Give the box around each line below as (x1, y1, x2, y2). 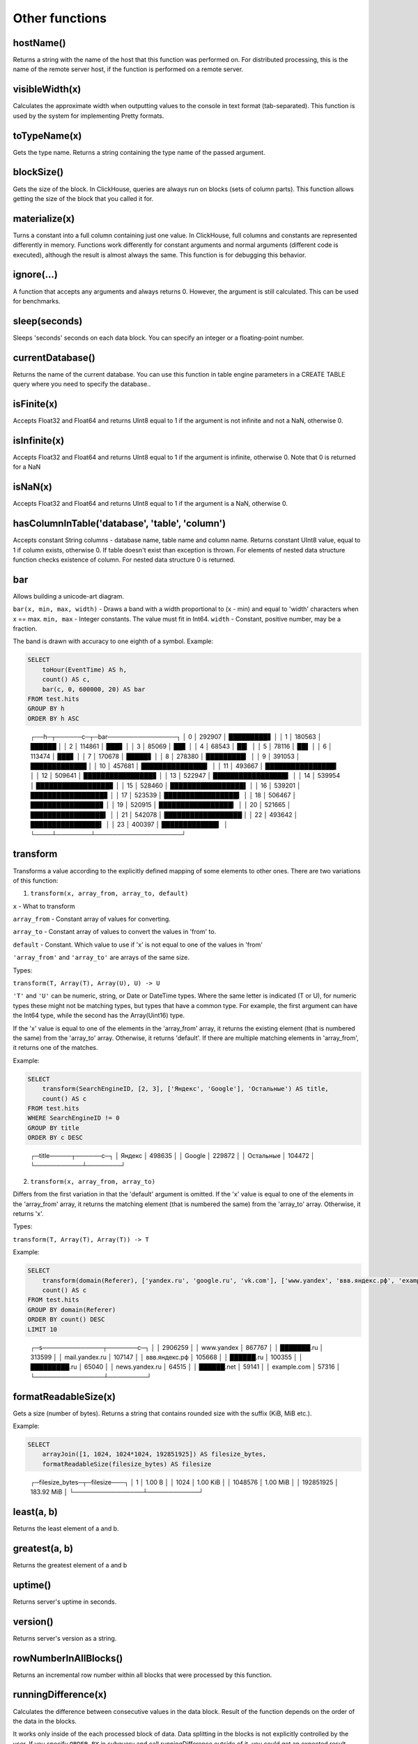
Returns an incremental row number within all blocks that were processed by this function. (13, 1671, 272, 1679)
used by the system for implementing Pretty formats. (13, 112, 164, 120)
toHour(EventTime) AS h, (42, 666, 127, 673)
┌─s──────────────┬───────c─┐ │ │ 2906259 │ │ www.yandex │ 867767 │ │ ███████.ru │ (30, 1343, 324, 1351)
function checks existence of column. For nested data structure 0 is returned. (13, 555, 235, 564)
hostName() (13, 37, 66, 49)
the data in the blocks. (13, 1717, 77, 1725)
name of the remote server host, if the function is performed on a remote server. (13, 65, 244, 73)
